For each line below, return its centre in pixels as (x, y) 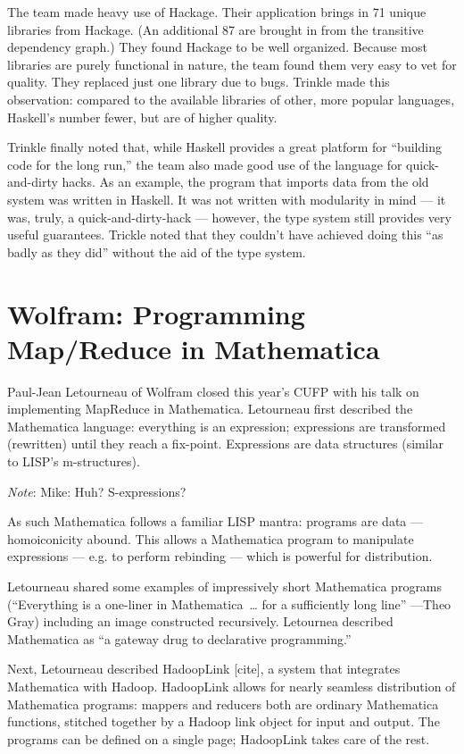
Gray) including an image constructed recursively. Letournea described (200, 621)
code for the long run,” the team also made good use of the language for (205, 164)
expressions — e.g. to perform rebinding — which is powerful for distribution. (220, 556)
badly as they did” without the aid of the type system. (157, 251)
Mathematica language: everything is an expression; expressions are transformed (227, 426)
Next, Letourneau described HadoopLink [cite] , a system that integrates (204, 669)
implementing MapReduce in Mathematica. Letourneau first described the (210, 409)
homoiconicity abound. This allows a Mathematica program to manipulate (211, 538)
